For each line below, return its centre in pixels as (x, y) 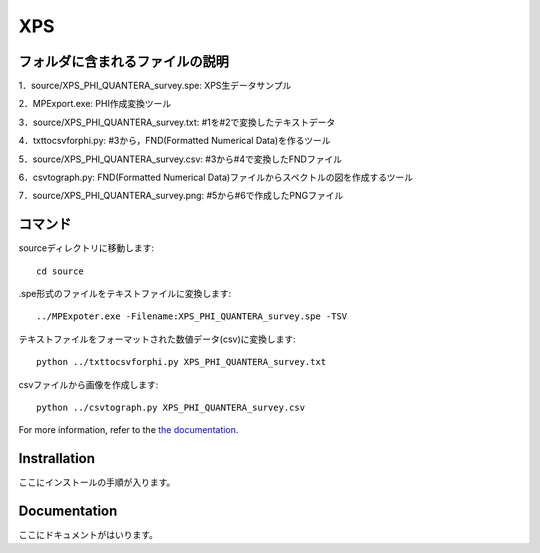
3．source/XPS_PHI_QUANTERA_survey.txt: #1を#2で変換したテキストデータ (177, 122)
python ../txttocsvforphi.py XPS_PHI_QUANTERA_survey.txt (181, 362)
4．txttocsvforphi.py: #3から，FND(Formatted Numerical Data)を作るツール (174, 141)
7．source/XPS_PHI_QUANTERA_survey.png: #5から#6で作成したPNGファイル (181, 196)
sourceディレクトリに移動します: (86, 248)
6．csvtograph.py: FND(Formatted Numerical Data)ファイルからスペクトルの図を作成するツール (216, 177)
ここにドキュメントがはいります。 (88, 535)
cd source (60, 271)
